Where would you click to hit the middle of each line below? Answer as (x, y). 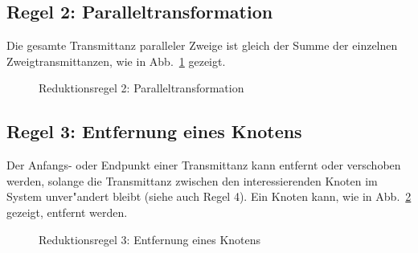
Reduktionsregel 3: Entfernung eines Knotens (150, 239)
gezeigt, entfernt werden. (67, 212)
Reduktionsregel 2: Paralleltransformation (141, 88)
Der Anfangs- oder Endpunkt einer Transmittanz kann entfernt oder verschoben (204, 165)
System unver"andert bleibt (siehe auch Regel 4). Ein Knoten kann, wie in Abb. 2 (209, 196)
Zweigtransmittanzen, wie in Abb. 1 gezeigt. (116, 61)
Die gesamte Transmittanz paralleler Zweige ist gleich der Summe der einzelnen (202, 45)
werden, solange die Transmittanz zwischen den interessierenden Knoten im (192, 180)
